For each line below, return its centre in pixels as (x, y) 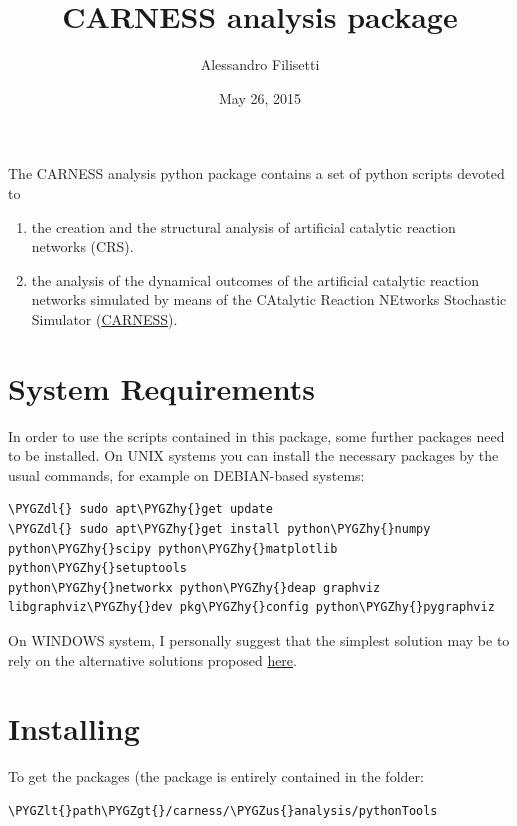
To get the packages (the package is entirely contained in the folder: (216, 776)
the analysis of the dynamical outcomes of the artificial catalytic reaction (255, 279)
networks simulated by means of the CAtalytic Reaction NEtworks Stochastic (269, 299)
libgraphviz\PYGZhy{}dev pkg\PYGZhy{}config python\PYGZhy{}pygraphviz (251, 607)
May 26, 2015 (260, 97)
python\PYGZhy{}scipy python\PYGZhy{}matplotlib (173, 548)
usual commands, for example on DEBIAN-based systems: (186, 474)
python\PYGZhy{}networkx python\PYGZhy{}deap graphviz (194, 587)
